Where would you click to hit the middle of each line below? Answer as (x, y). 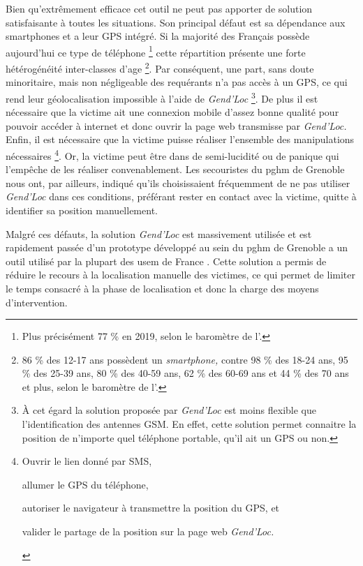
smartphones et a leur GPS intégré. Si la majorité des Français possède (158, 36)
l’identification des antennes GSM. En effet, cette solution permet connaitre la (189, 424)
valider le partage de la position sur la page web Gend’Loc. (148, 531)
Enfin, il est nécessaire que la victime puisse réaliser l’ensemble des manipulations (180, 139)
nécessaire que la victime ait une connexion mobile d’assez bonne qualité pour (172, 112)
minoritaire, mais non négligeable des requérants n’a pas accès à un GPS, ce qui (177, 82)
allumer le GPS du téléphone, (85, 484)
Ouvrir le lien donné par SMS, (87, 461)
